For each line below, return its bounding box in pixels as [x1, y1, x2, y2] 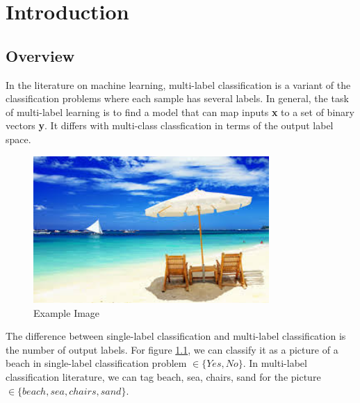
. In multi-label [243, 356, 307, 370]
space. [6, 131, 31, 146]
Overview [6, 44, 75, 66]
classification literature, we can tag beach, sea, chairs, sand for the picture [6, 369, 321, 384]
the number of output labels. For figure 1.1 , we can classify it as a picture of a [6, 342, 338, 356]
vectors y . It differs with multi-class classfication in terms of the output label [6, 118, 334, 133]
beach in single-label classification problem [6, 356, 187, 370]
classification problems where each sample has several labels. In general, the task [6, 91, 349, 106]
